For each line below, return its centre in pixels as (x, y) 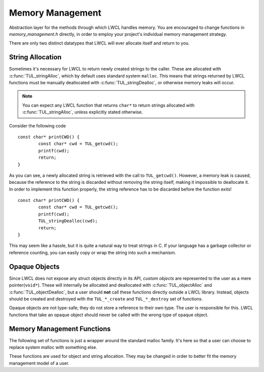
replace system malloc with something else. (53, 347)
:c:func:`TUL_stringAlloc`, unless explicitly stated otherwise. (83, 112)
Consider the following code (37, 125)
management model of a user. (39, 363)
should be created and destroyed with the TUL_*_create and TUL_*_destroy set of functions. (106, 298)
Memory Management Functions (60, 329)
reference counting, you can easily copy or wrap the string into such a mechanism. (92, 252)
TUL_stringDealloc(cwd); (68, 221)
